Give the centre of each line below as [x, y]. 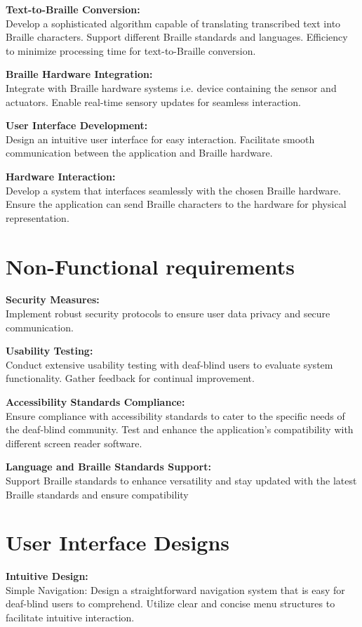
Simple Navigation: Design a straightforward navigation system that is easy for [175, 589]
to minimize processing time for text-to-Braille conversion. [131, 50]
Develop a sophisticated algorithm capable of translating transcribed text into [173, 23]
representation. [38, 217]
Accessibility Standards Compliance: [95, 402]
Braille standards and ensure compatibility [97, 494]
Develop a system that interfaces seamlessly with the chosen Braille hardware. [173, 190]
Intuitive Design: [47, 576]
